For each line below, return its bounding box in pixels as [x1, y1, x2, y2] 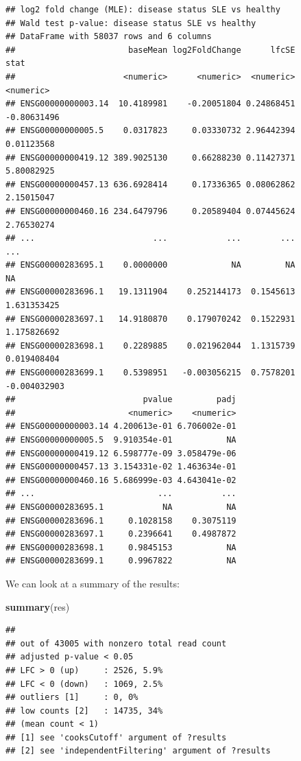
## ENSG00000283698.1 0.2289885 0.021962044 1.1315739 [5, 340, 296, 351]
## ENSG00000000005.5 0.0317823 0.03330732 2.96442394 [5, 126, 296, 136]
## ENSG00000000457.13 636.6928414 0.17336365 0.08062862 [5, 179, 296, 189]
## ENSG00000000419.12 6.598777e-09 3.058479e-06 [5, 448, 237, 458]
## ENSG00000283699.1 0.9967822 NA [5, 556, 237, 566]
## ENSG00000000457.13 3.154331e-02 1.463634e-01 [5, 462, 237, 472]
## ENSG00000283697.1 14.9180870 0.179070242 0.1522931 [5, 314, 296, 324]
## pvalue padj [5, 395, 237, 405]
